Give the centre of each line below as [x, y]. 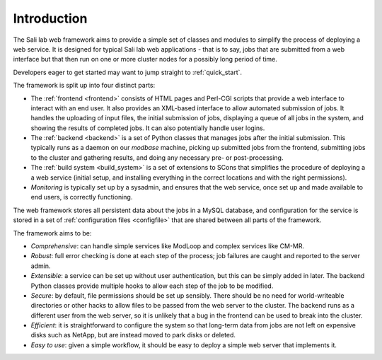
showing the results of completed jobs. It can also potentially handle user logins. [148, 128]
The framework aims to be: [52, 233]
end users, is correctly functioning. [82, 197]
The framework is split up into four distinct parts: [84, 86]
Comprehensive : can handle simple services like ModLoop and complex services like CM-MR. [167, 246]
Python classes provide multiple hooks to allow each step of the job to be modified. [152, 286]
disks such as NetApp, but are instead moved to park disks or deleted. [133, 335]
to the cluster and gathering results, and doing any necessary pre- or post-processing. [157, 157]
